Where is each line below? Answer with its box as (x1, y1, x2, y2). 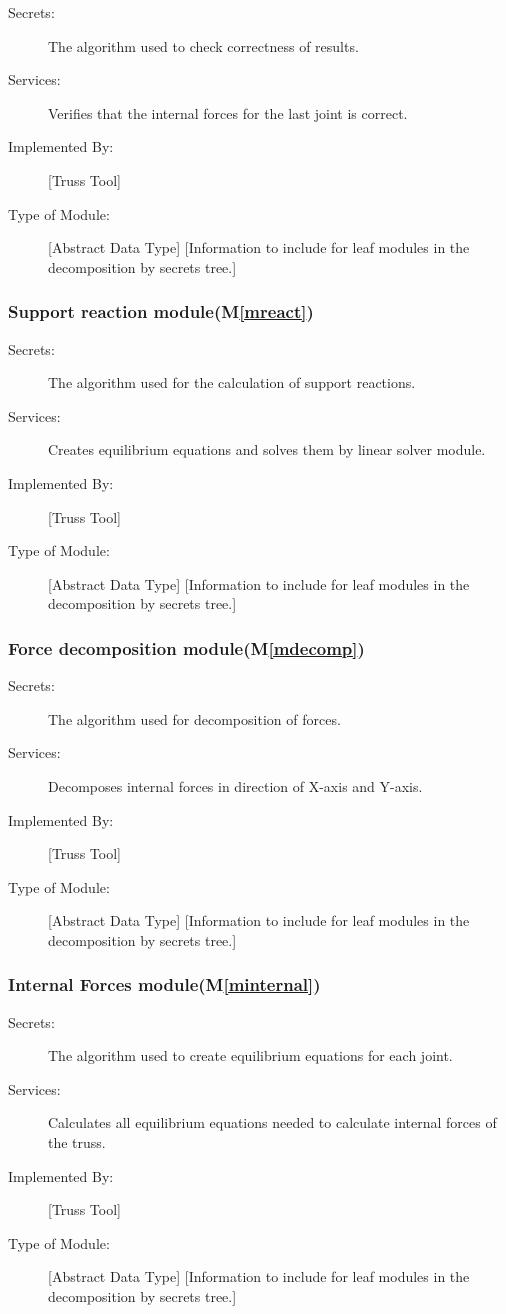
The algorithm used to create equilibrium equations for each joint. (48, 1045, 453, 1066)
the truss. (48, 1132, 106, 1153)
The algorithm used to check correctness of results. (48, 35, 359, 56)
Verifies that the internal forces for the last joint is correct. (48, 102, 408, 123)
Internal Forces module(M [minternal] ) (8, 972, 321, 997)
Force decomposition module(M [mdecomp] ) (8, 635, 365, 660)
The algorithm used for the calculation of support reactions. (48, 372, 416, 393)
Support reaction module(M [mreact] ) (8, 299, 314, 324)
